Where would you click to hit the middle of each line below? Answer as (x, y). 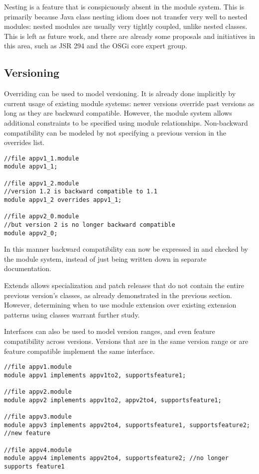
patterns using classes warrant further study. (72, 314)
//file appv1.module (38, 367)
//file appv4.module (38, 450)
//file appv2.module (38, 392)
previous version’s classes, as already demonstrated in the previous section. (118, 295)
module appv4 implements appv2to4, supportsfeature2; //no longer (117, 458)
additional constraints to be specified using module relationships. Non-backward (126, 122)
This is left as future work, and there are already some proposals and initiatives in (129, 36)
